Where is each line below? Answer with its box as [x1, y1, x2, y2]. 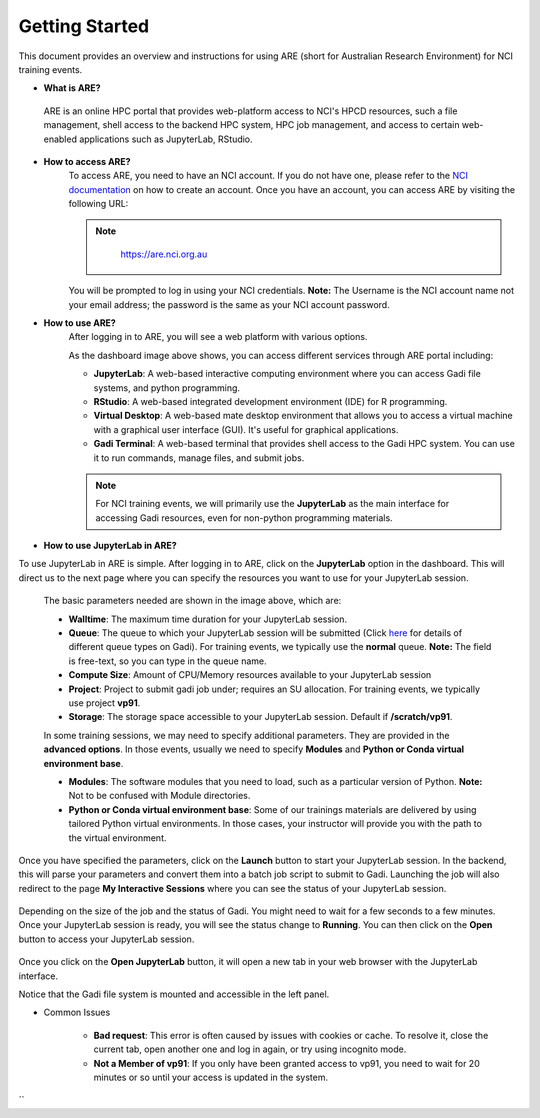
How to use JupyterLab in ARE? [43, 540, 177, 552]
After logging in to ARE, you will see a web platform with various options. [68, 331, 368, 343]
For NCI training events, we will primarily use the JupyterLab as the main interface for [95, 498, 450, 510]
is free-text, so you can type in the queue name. [68, 655, 267, 667]
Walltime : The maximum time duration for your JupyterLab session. [68, 613, 348, 625]
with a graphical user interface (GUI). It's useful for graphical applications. [93, 423, 399, 435]
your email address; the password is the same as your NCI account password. [68, 298, 390, 310]
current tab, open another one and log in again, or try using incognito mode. [93, 1043, 407, 1055]
